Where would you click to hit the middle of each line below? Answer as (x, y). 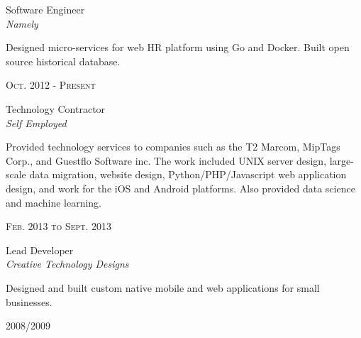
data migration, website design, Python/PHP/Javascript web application (188, 174)
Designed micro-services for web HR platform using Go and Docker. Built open (178, 47)
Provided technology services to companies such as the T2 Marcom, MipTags (173, 147)
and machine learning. (54, 202)
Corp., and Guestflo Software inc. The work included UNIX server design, (166, 160)
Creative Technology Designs (67, 264)
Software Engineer (45, 9)
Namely (22, 23)
